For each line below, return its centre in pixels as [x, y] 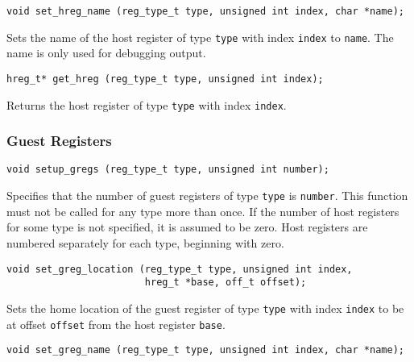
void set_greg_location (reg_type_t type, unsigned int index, [180, 269]
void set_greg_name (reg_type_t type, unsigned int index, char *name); [205, 350]
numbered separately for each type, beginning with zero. [145, 242]
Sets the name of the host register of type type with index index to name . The [200, 37]
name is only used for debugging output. [106, 53]
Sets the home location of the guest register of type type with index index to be [205, 308]
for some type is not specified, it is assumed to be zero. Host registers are [187, 227]
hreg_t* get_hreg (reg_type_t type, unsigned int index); [165, 79]
